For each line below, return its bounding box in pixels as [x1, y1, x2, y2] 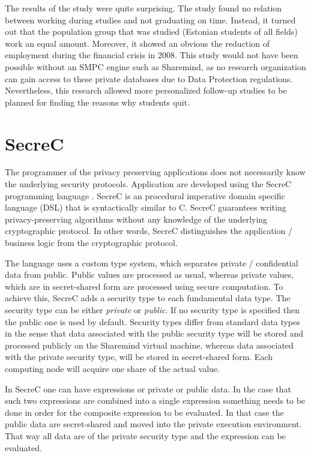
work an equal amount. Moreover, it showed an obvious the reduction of [5, 37, 270, 49]
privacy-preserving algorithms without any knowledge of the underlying [5, 212, 268, 225]
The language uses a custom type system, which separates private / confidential [5, 256, 298, 269]
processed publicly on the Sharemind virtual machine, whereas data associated [5, 338, 294, 351]
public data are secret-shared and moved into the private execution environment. [5, 418, 302, 430]
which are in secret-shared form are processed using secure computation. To [5, 280, 283, 292]
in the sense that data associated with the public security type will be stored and [5, 327, 304, 340]
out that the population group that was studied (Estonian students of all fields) [5, 25, 298, 38]
